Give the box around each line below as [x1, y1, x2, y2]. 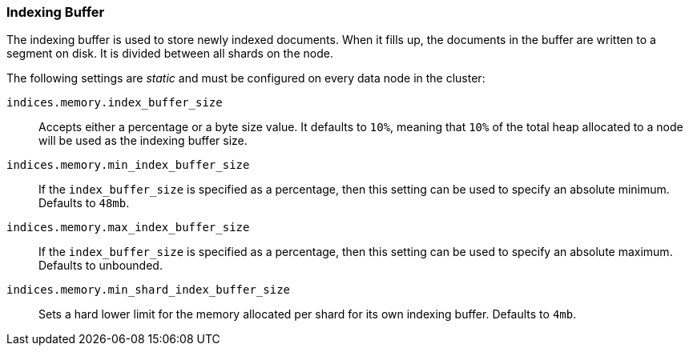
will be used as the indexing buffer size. [38, 134, 248, 148]
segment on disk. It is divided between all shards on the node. [6, 46, 333, 61]
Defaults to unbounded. [38, 258, 163, 273]
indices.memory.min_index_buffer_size [6, 158, 250, 172]
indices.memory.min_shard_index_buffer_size [6, 283, 291, 297]
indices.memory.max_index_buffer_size [6, 221, 250, 234]
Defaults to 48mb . [38, 196, 130, 210]
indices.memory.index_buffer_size [6, 96, 223, 110]
